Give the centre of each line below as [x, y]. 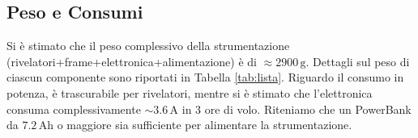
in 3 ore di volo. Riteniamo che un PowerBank [296, 109]
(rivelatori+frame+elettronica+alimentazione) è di [132, 61]
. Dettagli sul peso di [358, 61]
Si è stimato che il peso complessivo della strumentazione [148, 46]
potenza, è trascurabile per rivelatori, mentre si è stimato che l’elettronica [190, 92]
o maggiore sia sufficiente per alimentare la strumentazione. [205, 125]
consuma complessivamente [74, 109]
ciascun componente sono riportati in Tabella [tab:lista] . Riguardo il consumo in [205, 77]
